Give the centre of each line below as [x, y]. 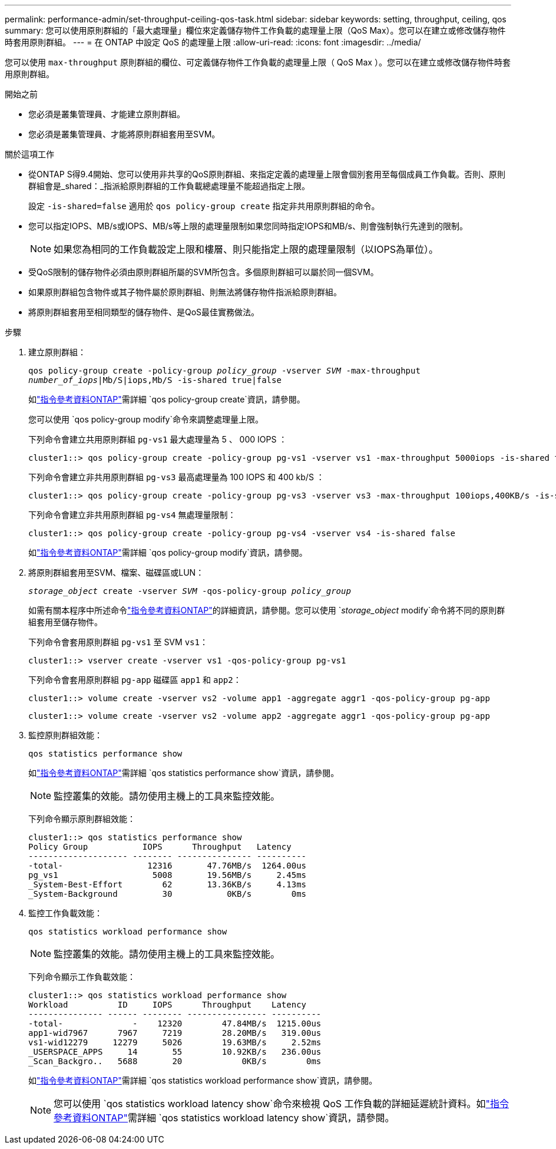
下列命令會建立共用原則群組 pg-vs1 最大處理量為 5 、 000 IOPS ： [158, 439]
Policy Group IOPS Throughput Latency [160, 847]
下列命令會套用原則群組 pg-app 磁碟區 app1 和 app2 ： [135, 680]
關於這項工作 [29, 154]
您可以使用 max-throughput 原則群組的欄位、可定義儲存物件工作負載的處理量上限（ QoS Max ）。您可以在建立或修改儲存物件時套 [258, 62]
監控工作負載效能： [65, 913]
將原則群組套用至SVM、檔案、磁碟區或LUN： [116, 572]
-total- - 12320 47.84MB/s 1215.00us [175, 1023]
